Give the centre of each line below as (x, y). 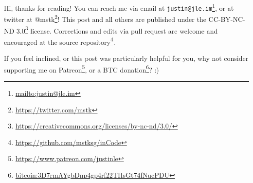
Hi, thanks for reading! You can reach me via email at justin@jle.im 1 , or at (119, 7)
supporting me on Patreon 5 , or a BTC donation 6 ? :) (81, 69)
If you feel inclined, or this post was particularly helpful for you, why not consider (126, 58)
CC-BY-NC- (227, 19)
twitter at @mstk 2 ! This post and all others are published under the (105, 18)
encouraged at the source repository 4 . (60, 41)
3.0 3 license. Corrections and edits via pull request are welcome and (117, 30)
